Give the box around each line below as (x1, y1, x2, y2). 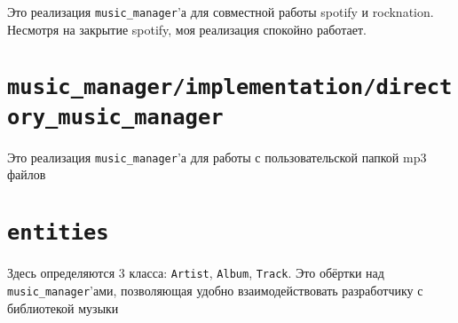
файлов (7, 165, 46, 184)
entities (7, 220, 109, 246)
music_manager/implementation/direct (7, 75, 453, 100)
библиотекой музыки (7, 298, 119, 317)
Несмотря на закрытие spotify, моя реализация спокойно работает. (7, 20, 367, 38)
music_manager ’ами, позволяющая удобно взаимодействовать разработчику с (7, 280, 423, 299)
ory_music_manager (7, 104, 224, 130)
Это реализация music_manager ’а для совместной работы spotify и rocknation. (7, 3, 434, 20)
